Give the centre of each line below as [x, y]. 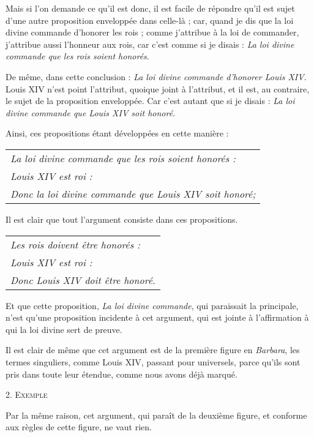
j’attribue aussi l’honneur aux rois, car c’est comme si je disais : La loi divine [150, 44]
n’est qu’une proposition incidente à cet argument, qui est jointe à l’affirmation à [157, 317]
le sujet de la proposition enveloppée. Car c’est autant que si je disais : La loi [150, 101]
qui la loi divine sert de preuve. [64, 329]
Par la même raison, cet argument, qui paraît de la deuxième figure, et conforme [156, 415]
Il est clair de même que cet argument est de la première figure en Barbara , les [153, 350]
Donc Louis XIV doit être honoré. [83, 280]
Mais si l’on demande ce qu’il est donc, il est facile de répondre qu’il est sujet [150, 8]
